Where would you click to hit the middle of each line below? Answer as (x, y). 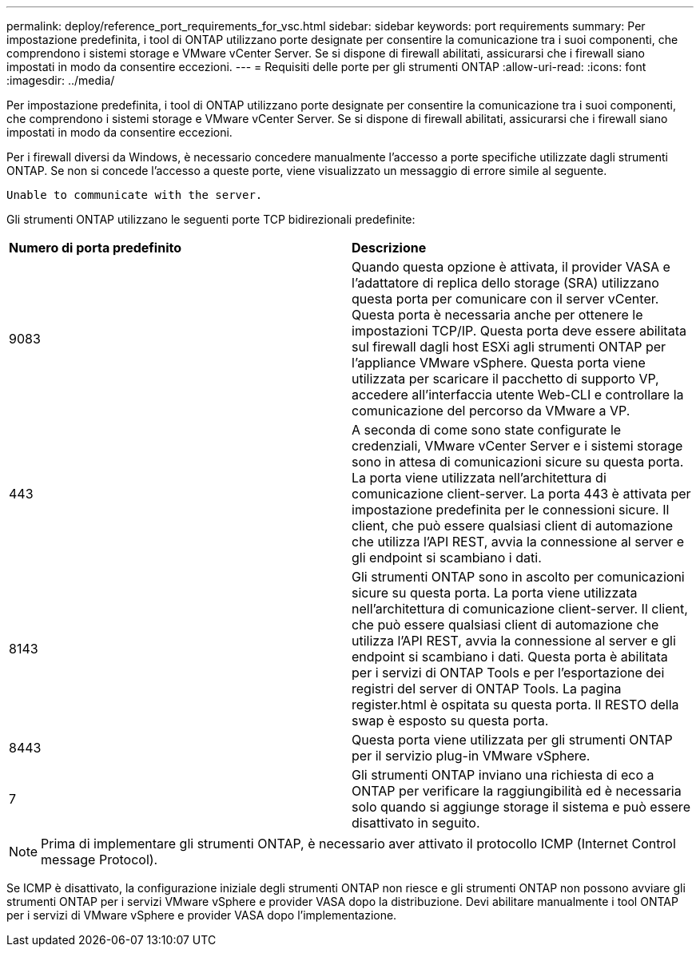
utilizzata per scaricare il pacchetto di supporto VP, (505, 379)
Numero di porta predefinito (95, 248)
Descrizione (389, 248)
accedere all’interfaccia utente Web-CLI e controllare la (518, 395)
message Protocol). (99, 860)
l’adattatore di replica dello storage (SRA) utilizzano (505, 283)
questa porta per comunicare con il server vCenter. (505, 299)
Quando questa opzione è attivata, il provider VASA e (511, 267)
